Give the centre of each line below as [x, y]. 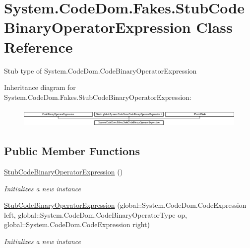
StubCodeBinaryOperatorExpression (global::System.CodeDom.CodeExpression [125, 205]
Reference [38, 46]
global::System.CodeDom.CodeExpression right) [77, 224]
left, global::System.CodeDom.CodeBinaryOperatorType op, [95, 214]
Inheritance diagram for [40, 87]
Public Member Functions [72, 151]
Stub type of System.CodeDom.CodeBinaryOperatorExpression [100, 70]
